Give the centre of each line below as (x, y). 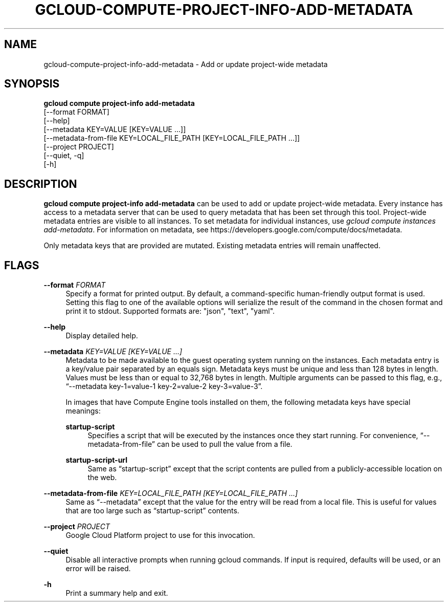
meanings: (83, 411)
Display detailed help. (102, 336)
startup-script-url (97, 460)
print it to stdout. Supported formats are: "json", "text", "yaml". (170, 311)
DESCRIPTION (41, 184)
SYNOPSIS (32, 84)
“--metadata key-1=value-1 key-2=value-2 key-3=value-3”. (164, 386)
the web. (102, 478)
